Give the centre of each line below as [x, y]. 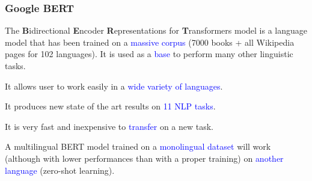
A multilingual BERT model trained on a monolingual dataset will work [138, 146]
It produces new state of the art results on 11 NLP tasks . [110, 106]
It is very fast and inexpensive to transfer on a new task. [109, 126]
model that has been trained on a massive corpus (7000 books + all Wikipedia [150, 42]
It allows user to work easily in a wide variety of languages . [114, 86]
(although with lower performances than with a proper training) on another [144, 158]
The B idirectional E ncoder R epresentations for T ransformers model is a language [156, 30]
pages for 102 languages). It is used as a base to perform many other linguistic [149, 54]
